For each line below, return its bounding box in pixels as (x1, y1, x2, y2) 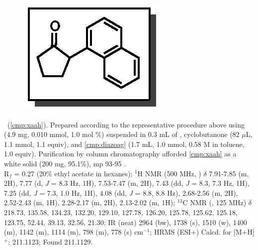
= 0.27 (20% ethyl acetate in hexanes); (14, 168, 133, 178)
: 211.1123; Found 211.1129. (8, 236, 93, 247)
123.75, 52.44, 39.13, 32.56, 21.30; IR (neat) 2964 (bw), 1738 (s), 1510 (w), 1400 (4, 217, 247, 227)
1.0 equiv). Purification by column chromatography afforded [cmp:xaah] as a (4, 148, 237, 159)
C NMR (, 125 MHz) (182, 197, 247, 208)
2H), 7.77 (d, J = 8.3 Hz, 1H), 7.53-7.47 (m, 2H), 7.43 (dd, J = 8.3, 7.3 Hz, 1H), (4, 178, 250, 188)
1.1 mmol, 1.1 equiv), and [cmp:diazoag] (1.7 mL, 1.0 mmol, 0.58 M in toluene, (4, 138, 245, 149)
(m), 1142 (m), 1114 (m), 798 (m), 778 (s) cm (4, 227, 144, 237)
